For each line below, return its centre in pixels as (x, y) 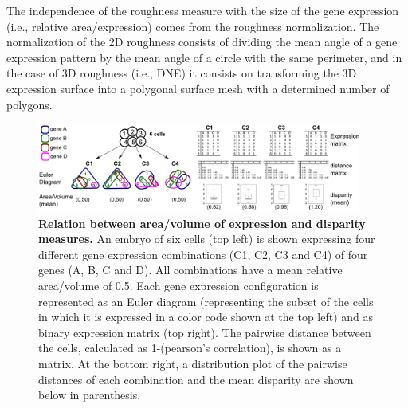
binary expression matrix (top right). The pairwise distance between (205, 332)
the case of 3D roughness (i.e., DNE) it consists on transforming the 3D (182, 73)
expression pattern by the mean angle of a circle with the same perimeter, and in (204, 57)
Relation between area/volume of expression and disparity (202, 223)
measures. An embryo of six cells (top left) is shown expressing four (207, 239)
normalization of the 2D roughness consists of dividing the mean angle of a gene (202, 42)
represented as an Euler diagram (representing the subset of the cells (206, 301)
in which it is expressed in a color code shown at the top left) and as (206, 317)
